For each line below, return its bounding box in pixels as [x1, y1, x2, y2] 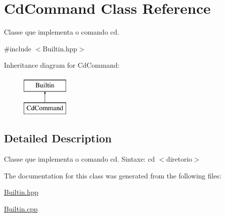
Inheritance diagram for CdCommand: [4, 60, 120, 70]
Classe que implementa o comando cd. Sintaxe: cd [4, 154, 155, 164]
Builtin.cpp [4, 204, 38, 214]
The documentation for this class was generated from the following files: [4, 170, 222, 180]
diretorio [166, 154, 192, 164]
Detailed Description [4, 130, 112, 146]
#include [4, 43, 32, 53]
